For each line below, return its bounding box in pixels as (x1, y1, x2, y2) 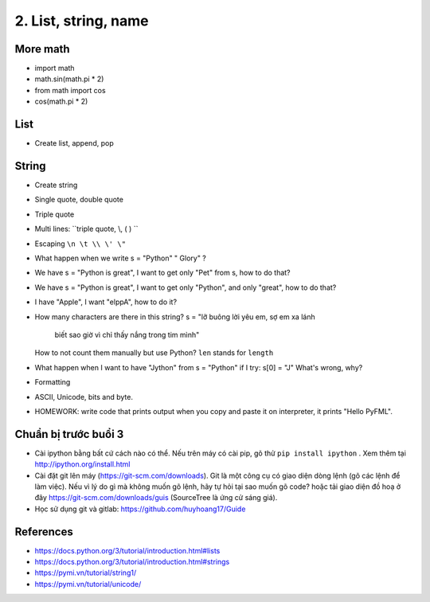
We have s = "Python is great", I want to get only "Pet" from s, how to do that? (34, 268, 291, 278)
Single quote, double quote (34, 195, 123, 205)
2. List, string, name (14, 12, 149, 29)
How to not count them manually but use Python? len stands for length (34, 348, 274, 358)
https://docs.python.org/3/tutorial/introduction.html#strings (34, 557, 230, 567)
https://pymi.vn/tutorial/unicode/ (34, 579, 142, 588)
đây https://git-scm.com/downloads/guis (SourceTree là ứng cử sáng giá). (34, 493, 278, 502)
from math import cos (34, 85, 107, 95)
